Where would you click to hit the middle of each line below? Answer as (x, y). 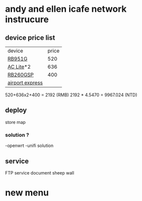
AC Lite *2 (19, 67)
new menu (27, 193)
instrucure (27, 19)
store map (16, 122)
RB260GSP (21, 75)
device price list (30, 38)
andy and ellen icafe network (66, 9)
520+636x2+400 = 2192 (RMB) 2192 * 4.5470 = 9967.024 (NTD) (71, 95)
